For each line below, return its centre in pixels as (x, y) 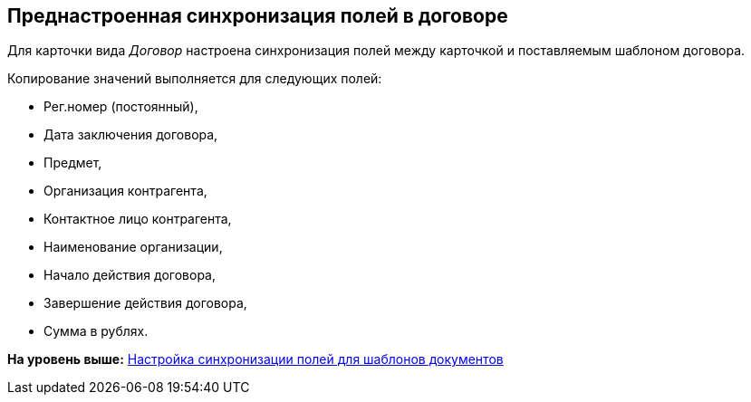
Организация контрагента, (125, 191)
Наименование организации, (133, 247)
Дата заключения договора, (131, 135)
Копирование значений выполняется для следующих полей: (195, 79)
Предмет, (73, 163)
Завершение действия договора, (145, 303)
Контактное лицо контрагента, (138, 219)
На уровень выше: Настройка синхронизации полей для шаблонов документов (255, 359)
